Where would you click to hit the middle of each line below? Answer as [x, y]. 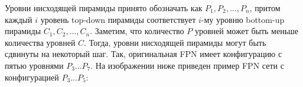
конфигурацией [32, 77]
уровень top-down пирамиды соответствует [118, 19]
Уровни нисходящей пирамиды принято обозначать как [104, 8]
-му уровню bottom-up [243, 19]
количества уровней [40, 42]
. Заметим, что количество [137, 31]
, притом [265, 8]
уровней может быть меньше [247, 31]
